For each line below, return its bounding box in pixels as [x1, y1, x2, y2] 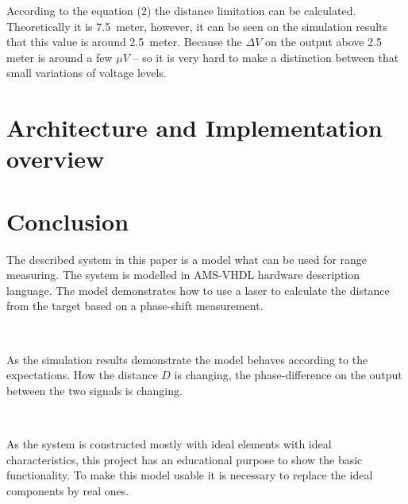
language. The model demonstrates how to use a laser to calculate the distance [6, 281, 390, 298]
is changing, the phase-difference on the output [174, 366, 402, 383]
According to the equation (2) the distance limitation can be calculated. [6, 2, 356, 18]
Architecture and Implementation [6, 111, 383, 144]
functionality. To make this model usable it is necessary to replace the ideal [6, 467, 373, 483]
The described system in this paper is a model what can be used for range [6, 250, 368, 267]
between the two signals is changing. [6, 382, 183, 398]
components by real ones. [6, 482, 129, 498]
